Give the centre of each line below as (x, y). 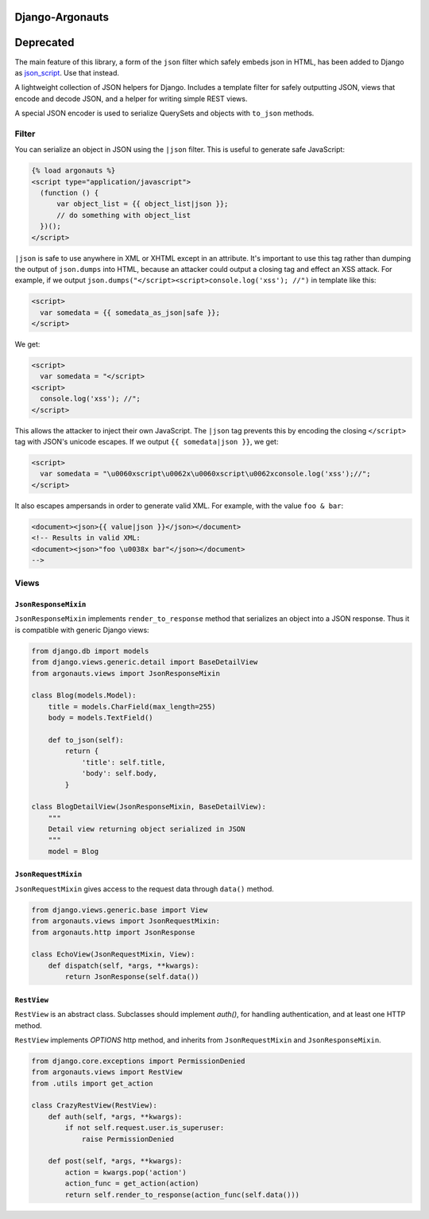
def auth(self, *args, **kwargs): (115, 1116)
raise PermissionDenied (128, 1139)
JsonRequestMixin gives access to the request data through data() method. (144, 889)
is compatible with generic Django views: (82, 630)
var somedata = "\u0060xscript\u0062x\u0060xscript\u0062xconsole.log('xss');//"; (205, 474)
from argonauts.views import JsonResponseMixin (126, 673)
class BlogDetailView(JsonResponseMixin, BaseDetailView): (149, 807)
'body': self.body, (120, 774)
